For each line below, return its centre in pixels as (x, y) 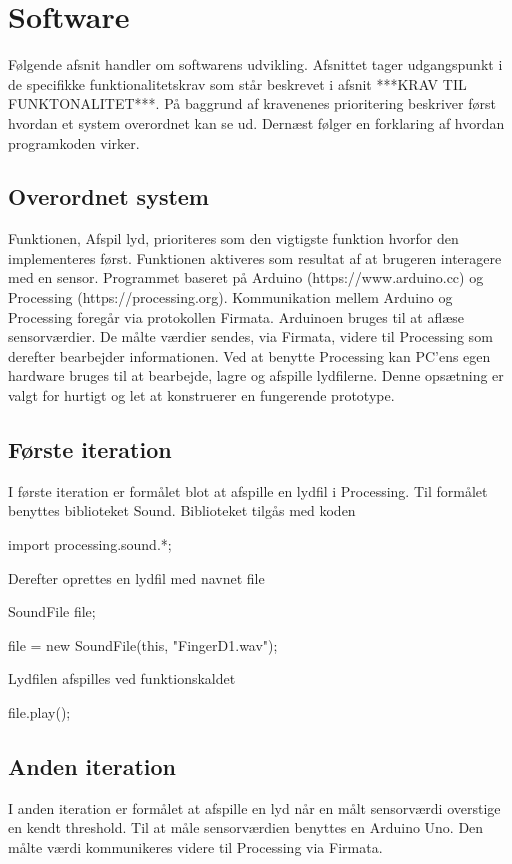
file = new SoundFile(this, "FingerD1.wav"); (143, 644)
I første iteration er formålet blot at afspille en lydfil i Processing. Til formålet (248, 490)
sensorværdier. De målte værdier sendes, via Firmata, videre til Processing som (250, 336)
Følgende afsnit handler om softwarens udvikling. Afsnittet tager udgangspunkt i (255, 64)
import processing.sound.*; (90, 544)
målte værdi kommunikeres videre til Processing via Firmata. (195, 846)
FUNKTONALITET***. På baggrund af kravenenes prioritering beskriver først (252, 103)
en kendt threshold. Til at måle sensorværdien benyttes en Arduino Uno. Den (246, 827)
